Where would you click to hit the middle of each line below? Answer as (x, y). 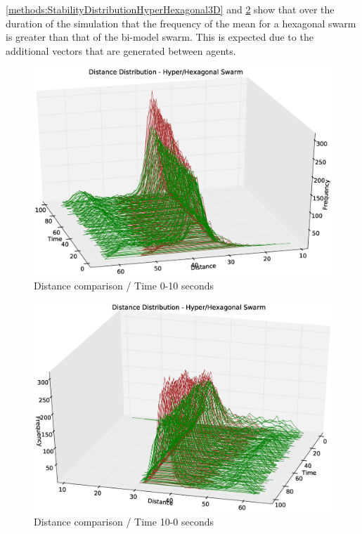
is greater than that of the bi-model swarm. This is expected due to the (160, 37)
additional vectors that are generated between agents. (121, 50)
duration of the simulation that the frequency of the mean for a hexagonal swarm (181, 23)
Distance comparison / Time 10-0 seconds (124, 521)
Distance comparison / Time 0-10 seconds (124, 286)
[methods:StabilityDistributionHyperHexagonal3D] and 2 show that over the (170, 9)
